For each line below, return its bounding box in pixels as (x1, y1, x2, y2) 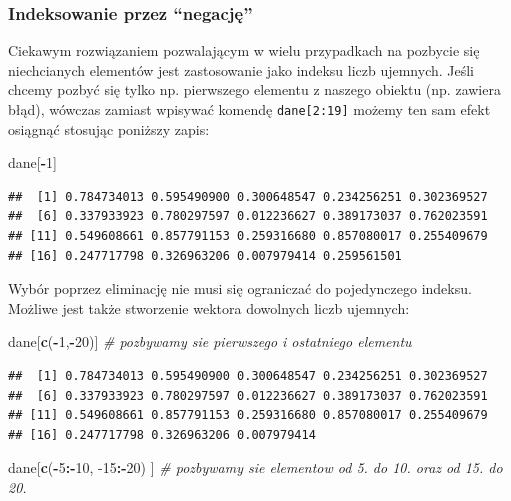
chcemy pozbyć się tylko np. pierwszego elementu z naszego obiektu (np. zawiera (8, 79, 501, 100)
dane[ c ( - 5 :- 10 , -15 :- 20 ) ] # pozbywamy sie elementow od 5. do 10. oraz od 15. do (8, 457, 503, 478)
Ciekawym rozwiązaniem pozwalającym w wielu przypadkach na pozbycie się (8, 40, 480, 61)
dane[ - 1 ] (8, 152, 57, 173)
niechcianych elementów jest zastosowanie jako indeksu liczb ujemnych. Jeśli (8, 59, 475, 80)
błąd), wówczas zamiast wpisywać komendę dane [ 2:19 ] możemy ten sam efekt (8, 99, 491, 119)
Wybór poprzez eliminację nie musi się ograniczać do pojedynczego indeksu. (8, 278, 472, 299)
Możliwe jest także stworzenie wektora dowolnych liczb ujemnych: (8, 297, 410, 318)
